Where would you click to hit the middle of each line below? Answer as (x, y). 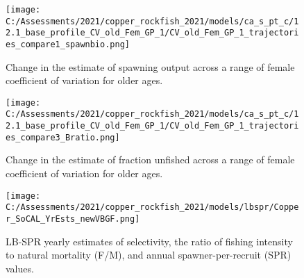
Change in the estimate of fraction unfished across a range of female (150, 160)
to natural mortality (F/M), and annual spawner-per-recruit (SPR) (149, 255)
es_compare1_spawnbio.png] (68, 44)
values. (20, 268)
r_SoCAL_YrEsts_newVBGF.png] (73, 219)
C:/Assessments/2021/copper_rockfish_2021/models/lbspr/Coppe (152, 207)
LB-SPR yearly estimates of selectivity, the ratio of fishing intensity (149, 241)
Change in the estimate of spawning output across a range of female (150, 66)
